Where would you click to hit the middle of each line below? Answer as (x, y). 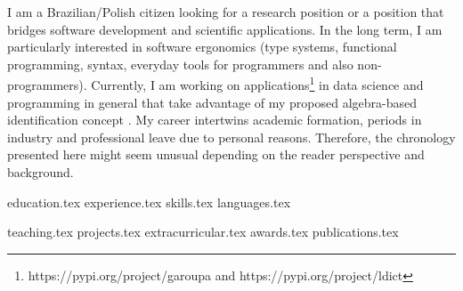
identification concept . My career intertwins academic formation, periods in (215, 120)
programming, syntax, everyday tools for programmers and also (180, 64)
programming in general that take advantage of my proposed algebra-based (212, 102)
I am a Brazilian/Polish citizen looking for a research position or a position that (226, 12)
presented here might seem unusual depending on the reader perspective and (216, 154)
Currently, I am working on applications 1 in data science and (257, 84)
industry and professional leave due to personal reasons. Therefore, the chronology (231, 137)
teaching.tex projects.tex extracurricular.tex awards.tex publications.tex (203, 232)
